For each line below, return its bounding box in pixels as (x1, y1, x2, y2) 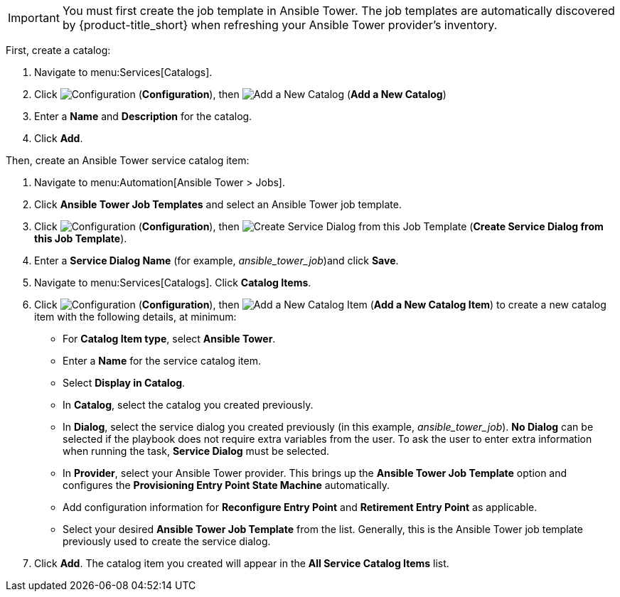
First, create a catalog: (6, 44, 111, 56)
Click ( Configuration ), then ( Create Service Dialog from (34, 220, 604, 232)
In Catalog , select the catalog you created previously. (63, 399, 314, 411)
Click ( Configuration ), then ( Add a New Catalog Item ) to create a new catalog (34, 298, 606, 311)
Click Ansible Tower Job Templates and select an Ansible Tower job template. (34, 198, 402, 210)
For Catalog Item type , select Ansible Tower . (63, 333, 276, 345)
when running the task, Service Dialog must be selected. (63, 445, 330, 457)
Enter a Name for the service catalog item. (63, 355, 262, 367)
